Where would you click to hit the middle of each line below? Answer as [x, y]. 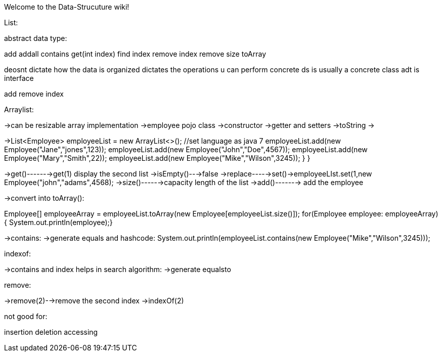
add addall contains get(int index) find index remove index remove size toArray [135, 54]
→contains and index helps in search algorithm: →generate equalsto [118, 269]
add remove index [34, 94]
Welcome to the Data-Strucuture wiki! [67, 7]
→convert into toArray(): [44, 198]
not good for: [26, 316]
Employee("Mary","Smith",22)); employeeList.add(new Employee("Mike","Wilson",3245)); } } [157, 158]
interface [19, 78]
